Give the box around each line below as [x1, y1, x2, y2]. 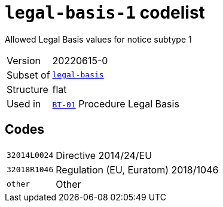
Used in [7, 97, 41, 110]
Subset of [7, 68, 50, 81]
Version [7, 54, 41, 67]
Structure [7, 83, 48, 95]
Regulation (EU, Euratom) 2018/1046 [56, 163, 219, 176]
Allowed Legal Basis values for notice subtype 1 [5, 34, 192, 44]
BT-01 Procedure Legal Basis [52, 97, 179, 110]
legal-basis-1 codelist [5, 2, 205, 23]
